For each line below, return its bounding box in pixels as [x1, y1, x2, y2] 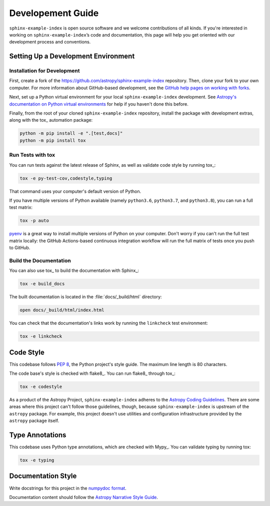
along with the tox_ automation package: [9, 117, 93, 123]
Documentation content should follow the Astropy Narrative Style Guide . [9, 494, 158, 500]
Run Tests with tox [9, 152, 55, 159]
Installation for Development [9, 68, 80, 75]
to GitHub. [9, 245, 30, 251]
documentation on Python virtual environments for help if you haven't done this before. [9, 101, 188, 107]
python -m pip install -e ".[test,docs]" [19, 131, 123, 136]
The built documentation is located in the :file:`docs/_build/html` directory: [9, 294, 162, 300]
